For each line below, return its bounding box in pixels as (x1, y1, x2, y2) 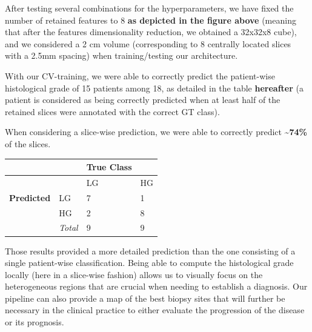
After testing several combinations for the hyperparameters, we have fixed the (5, 2, 294, 14)
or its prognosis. (5, 316, 64, 328)
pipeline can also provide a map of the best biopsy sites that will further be (5, 291, 285, 304)
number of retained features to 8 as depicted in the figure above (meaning (5, 13, 296, 26)
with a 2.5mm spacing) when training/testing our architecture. (5, 49, 238, 62)
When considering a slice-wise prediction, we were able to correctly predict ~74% (5, 125, 307, 138)
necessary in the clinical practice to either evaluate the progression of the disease (5, 304, 305, 316)
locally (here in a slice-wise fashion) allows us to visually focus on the (5, 268, 263, 281)
